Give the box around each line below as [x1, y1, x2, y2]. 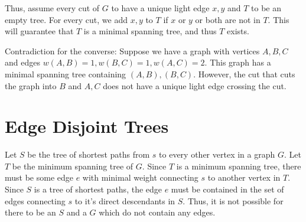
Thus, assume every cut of [5, 2, 100, 14]
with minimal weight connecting [82, 171, 198, 184]
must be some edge [5, 171, 74, 184]
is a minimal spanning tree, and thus [83, 25, 217, 37]
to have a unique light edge [111, 2, 210, 14]
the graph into [5, 79, 57, 92]
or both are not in [195, 13, 261, 25]
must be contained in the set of [171, 183, 284, 195]
